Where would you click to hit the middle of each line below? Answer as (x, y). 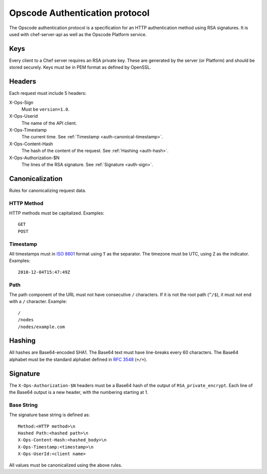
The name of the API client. (49, 123)
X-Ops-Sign (21, 102)
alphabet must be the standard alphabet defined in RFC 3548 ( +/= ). (78, 359)
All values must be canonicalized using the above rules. (66, 465)
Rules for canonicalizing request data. (48, 190)
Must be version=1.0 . (45, 109)
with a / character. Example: (38, 302)
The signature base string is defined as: (49, 415)
